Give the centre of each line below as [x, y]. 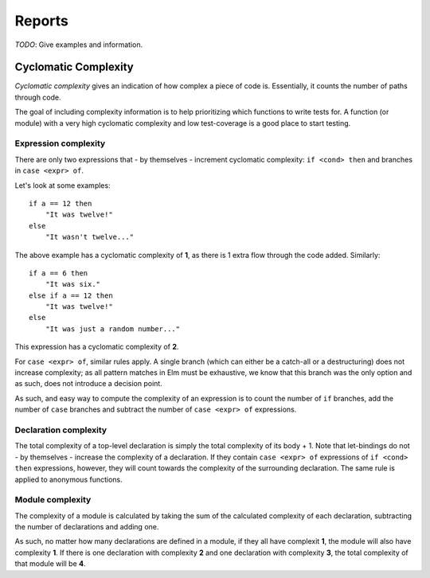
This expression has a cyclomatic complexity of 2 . [97, 347]
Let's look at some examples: [63, 185]
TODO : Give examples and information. [79, 45]
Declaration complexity [61, 430]
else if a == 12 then [71, 295]
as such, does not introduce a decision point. [88, 384]
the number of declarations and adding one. [87, 527]
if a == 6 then [59, 273]
